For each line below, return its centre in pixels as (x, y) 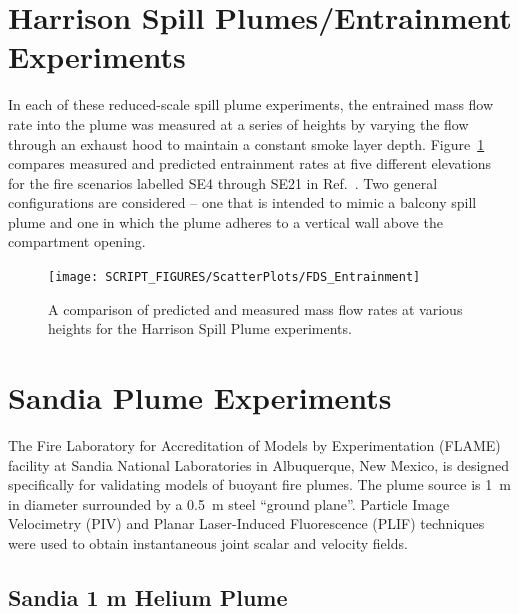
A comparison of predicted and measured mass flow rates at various (255, 308)
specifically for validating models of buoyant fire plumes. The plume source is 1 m (259, 484)
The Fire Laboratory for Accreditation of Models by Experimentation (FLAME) (254, 445)
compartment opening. (77, 241)
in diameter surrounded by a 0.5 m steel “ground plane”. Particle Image (229, 503)
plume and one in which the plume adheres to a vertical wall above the (225, 221)
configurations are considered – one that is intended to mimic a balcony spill (242, 202)
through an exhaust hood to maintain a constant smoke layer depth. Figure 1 (246, 143)
